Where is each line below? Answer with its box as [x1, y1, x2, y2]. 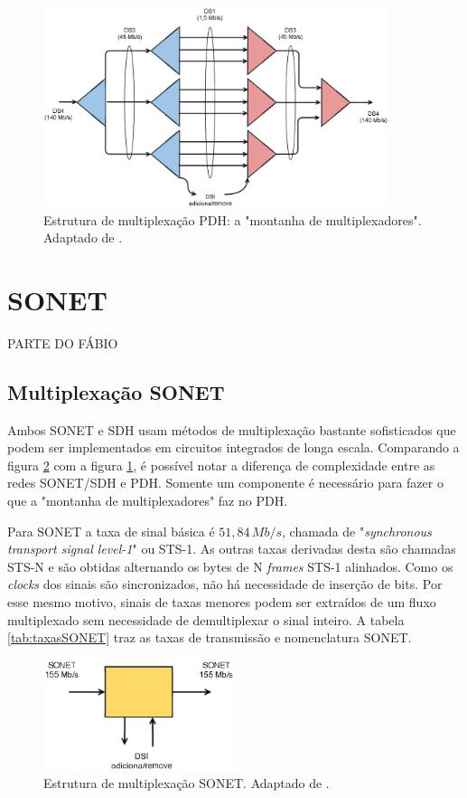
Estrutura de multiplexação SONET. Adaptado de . [43, 774, 330, 793]
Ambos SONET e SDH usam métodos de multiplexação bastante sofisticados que [7, 420, 456, 439]
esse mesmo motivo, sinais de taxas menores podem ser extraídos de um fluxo [7, 593, 436, 612]
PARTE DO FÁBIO [7, 333, 118, 352]
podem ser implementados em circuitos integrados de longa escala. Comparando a [7, 438, 460, 457]
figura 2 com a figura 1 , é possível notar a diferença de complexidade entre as [7, 455, 435, 474]
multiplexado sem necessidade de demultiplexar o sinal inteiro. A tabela [7, 610, 405, 629]
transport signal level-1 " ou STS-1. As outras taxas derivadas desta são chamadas [7, 539, 456, 558]
